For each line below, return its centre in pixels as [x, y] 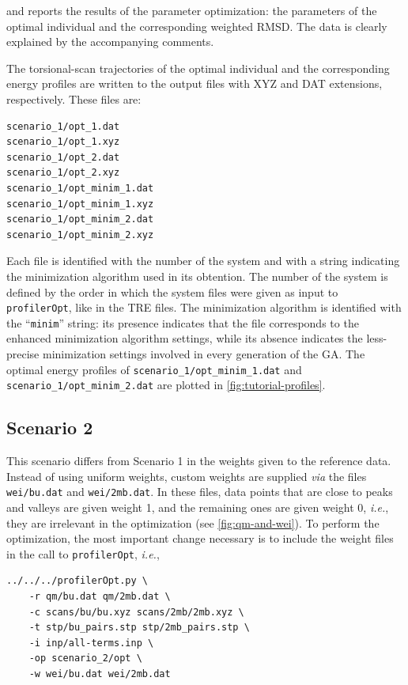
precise [23, 354]
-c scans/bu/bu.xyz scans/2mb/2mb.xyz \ [136, 612]
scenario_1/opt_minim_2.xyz [80, 235]
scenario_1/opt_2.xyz [63, 173]
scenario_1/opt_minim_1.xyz [80, 204]
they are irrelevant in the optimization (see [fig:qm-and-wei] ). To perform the [193, 522]
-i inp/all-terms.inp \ [91, 643]
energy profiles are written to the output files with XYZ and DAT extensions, [195, 83]
